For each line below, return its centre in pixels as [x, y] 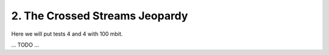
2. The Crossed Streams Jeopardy [100, 16]
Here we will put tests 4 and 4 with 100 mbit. [67, 34]
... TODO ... [25, 45]
